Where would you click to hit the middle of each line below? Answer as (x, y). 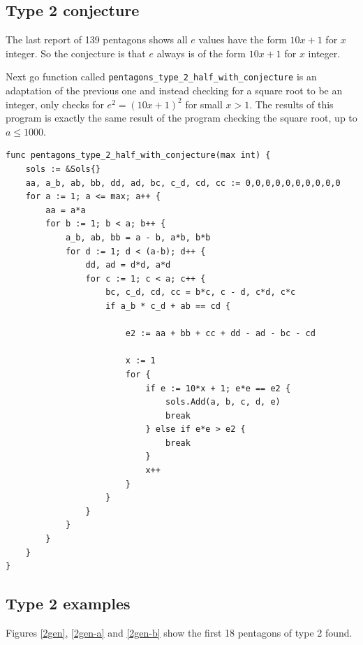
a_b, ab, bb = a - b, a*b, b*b (138, 237)
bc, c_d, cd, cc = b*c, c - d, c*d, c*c (201, 292)
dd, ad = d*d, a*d (128, 265)
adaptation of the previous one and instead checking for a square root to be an (174, 90)
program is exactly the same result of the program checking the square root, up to (181, 118)
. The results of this (291, 104)
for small (204, 104)
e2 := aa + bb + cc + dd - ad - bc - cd (220, 334)
